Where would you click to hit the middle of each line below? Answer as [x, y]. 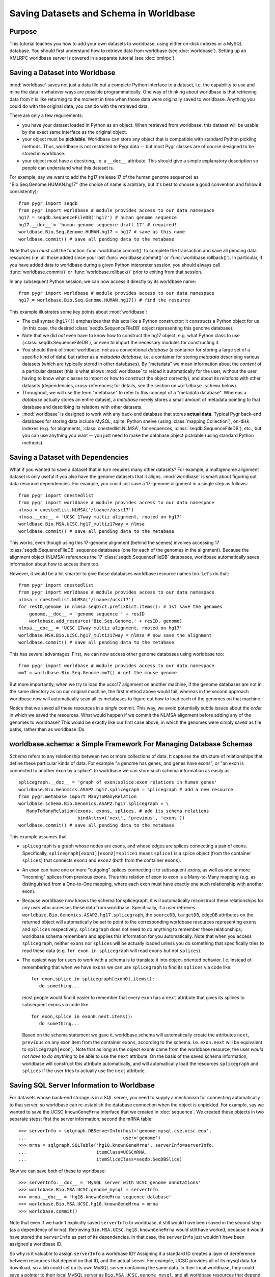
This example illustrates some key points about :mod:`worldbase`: [78, 312]
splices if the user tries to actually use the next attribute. [84, 1071]
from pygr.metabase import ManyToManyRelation [78, 796]
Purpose [23, 31]
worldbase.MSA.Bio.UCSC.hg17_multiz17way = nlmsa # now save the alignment [115, 635]
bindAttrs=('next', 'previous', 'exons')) [131, 818]
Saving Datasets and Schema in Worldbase [102, 13]
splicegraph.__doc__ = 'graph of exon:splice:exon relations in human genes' [118, 782]
